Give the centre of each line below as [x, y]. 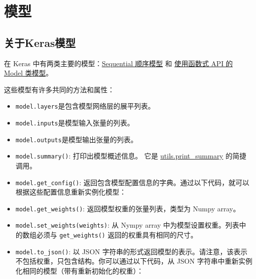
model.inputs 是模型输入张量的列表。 [75, 123]
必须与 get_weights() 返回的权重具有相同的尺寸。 [117, 235]
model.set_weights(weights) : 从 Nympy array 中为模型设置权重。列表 [127, 225]
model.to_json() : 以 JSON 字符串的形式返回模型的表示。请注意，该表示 [131, 251]
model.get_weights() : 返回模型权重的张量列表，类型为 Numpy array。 [128, 208]
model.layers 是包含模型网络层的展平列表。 [85, 106]
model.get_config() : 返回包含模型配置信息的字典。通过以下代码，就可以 [132, 182]
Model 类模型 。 [28, 73]
